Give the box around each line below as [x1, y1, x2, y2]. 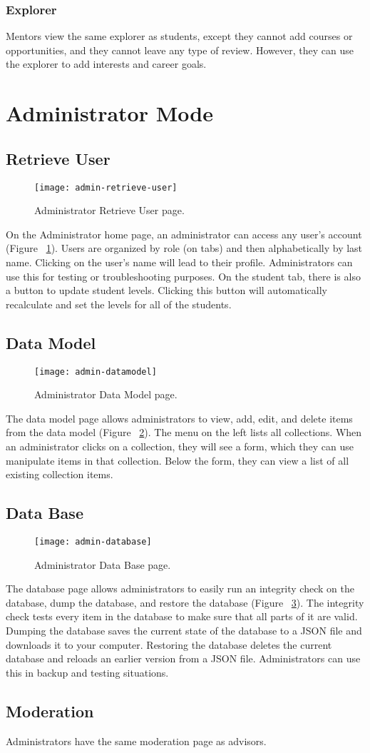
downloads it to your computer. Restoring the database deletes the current [6, 637, 332, 652]
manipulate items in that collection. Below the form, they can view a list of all [6, 453, 349, 468]
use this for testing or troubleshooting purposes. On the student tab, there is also [6, 268, 361, 283]
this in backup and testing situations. [6, 664, 169, 679]
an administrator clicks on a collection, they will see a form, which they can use [6, 439, 354, 454]
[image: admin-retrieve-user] [34, 182, 178, 193]
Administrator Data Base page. [34, 557, 171, 572]
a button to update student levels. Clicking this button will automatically [6, 283, 327, 298]
